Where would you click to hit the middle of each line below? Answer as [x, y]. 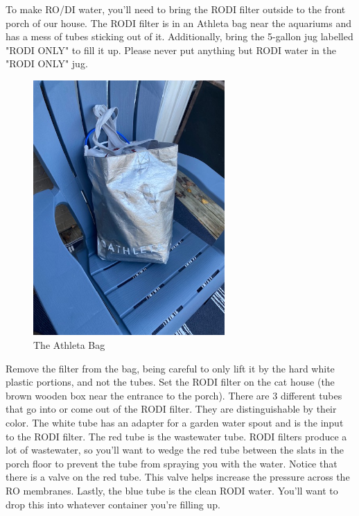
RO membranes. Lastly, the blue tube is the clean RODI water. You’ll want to [172, 490]
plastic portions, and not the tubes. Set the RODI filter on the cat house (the [170, 382]
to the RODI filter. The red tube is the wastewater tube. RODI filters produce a [176, 436]
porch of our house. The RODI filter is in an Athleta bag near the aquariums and [178, 23]
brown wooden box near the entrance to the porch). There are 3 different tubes [174, 395]
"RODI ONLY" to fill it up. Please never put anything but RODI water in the [171, 50]
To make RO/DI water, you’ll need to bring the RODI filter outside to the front [176, 9]
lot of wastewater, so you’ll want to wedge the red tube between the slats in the [175, 450]
